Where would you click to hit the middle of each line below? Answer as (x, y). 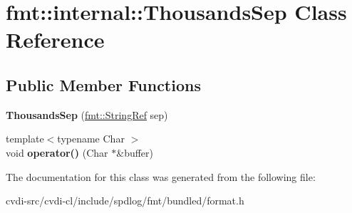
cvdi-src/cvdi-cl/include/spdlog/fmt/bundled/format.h (125, 201)
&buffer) (135, 152)
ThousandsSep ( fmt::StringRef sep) (87, 114)
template (25, 139)
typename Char (91, 139)
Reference (55, 40)
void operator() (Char (57, 152)
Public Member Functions (103, 84)
